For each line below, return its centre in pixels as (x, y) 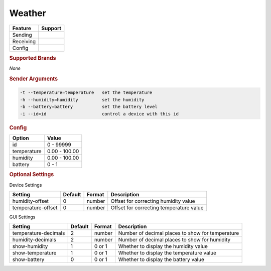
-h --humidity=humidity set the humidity (82, 100)
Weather (28, 13)
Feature (22, 28)
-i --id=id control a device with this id (99, 114)
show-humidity (30, 246)
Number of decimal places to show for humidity (174, 240)
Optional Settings (32, 175)
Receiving (24, 41)
